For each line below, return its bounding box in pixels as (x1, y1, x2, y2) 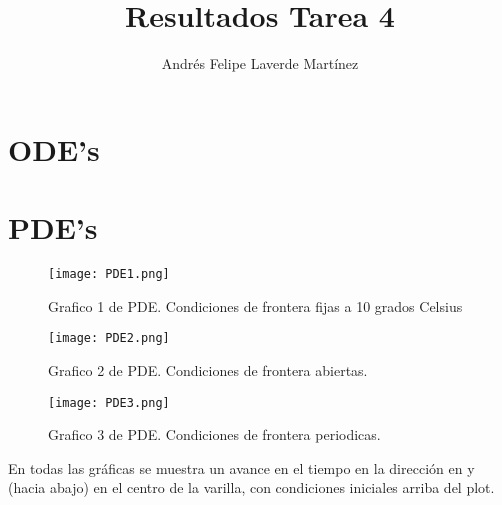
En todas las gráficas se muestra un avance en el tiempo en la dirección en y (8, 457, 475, 478)
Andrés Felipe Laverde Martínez (161, 53, 359, 74)
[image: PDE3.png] (48, 395, 170, 410)
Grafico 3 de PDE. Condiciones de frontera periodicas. (48, 424, 381, 445)
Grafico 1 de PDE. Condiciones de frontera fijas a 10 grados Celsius (48, 295, 463, 316)
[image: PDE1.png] (48, 267, 170, 282)
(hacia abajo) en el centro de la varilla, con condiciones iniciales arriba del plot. (8, 477, 495, 498)
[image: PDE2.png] (48, 331, 170, 346)
